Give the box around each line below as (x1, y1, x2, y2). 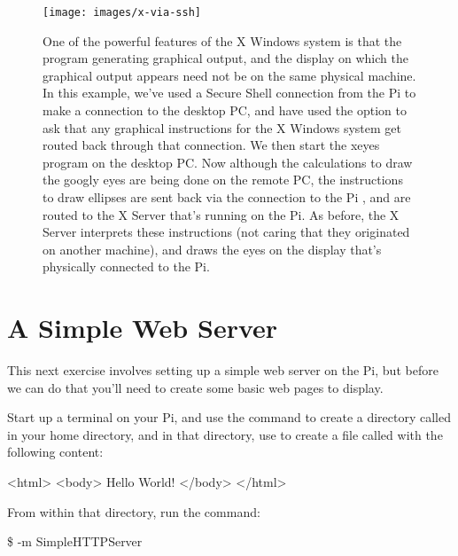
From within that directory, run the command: (7, 502, 260, 521)
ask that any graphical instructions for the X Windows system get (43, 118, 402, 137)
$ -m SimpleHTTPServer (7, 532, 143, 551)
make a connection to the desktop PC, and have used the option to (43, 101, 407, 120)
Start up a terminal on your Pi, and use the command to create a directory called (7, 408, 452, 427)
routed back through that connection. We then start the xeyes (43, 136, 380, 154)
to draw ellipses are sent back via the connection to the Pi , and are (43, 188, 411, 206)
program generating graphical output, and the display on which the (43, 49, 408, 67)
